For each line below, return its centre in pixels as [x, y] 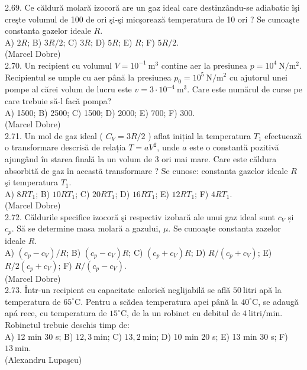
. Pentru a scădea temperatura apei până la [159, 301]
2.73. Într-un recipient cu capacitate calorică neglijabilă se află [118, 290]
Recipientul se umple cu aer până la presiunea [88, 77]
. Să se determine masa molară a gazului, [86, 228]
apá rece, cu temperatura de [56, 313]
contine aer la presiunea [204, 65]
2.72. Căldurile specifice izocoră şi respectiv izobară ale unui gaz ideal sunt [140, 216]
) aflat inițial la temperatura [200, 135]
